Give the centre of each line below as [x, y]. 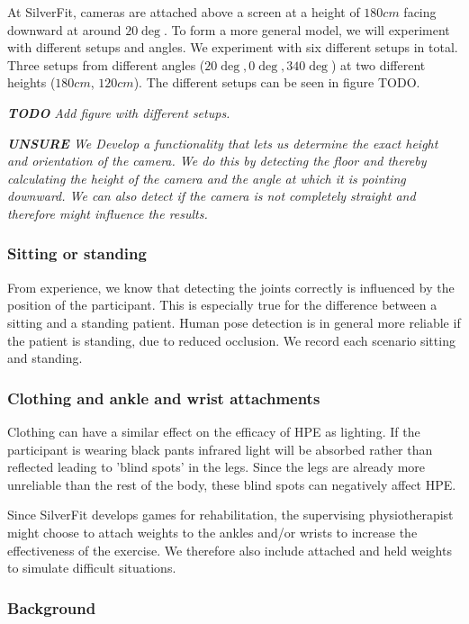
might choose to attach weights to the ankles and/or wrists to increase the [212, 532]
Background [52, 607]
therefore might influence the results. [108, 213]
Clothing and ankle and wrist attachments [164, 398]
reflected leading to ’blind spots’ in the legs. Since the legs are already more [216, 467]
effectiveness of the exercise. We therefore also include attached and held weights [230, 550]
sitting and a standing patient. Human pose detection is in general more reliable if [234, 322]
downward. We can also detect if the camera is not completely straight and [212, 196]
